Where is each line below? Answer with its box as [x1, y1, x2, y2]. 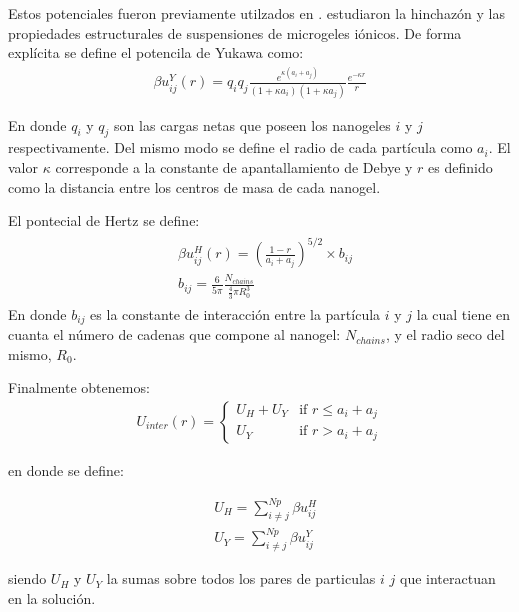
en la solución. [8, 587, 96, 608]
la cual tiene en [416, 303, 511, 324]
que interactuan [399, 568, 496, 589]
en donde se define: [8, 459, 124, 480]
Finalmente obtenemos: [8, 377, 150, 398]
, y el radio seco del [385, 324, 505, 345]
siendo [8, 568, 47, 589]
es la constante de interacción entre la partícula [90, 303, 381, 324]
